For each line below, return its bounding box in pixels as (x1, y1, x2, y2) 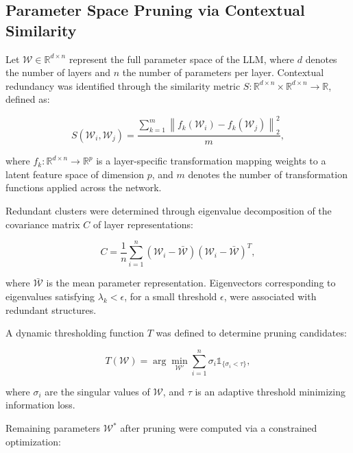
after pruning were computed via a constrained (120, 421, 317, 435)
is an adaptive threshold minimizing (195, 384, 345, 398)
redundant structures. (5, 302, 97, 317)
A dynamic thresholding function (5, 326, 144, 340)
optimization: (5, 434, 61, 448)
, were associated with (223, 289, 317, 303)
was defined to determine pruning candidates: (156, 326, 347, 340)
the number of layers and (5, 65, 110, 79)
